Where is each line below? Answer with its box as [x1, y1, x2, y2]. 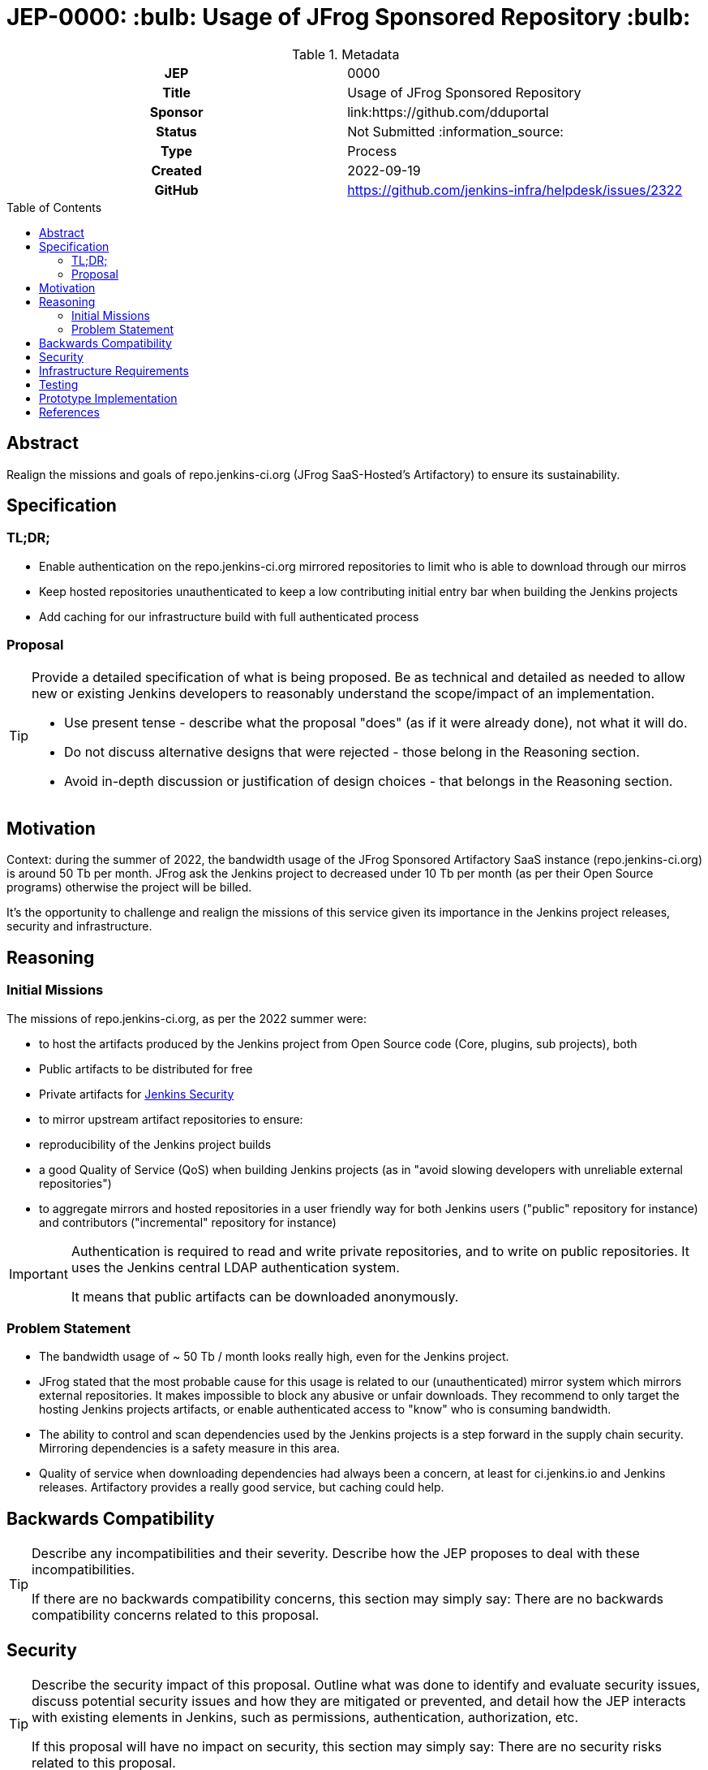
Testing [39, 377, 79, 391]
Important [9, 1265, 68, 1282]
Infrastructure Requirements [39, 363, 189, 378]
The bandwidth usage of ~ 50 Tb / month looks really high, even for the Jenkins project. [39, 1349, 509, 1364]
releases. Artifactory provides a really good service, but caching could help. [39, 1480, 444, 1495]
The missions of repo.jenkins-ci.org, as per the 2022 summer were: [6, 1011, 367, 1025]
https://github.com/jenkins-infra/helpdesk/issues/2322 [347, 181, 683, 198]
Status [156, 123, 197, 140]
